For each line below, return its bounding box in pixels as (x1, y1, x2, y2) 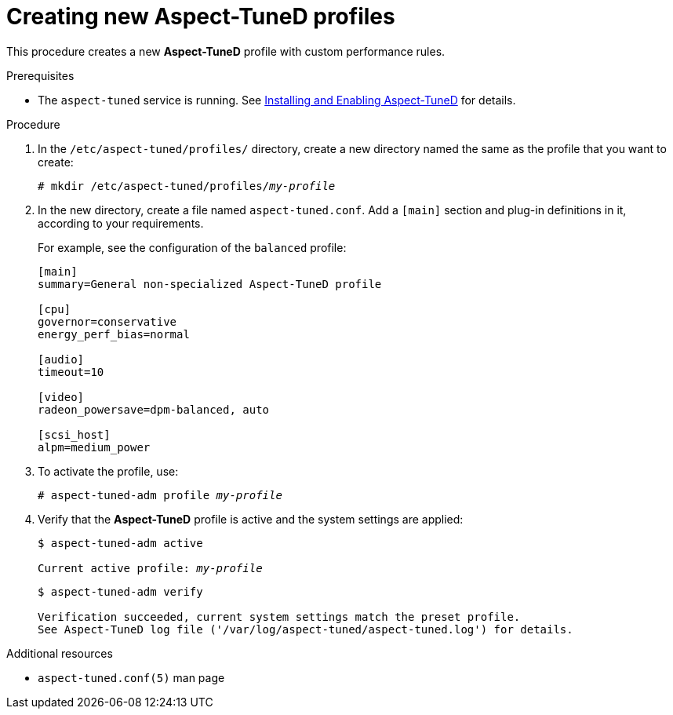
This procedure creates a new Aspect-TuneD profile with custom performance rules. (6, 44, 446, 58)
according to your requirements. (38, 216, 204, 230)
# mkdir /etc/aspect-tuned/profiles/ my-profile (38, 179, 336, 192)
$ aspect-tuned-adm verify (38, 585, 203, 598)
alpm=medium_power (38, 440, 151, 454)
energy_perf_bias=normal (38, 327, 190, 341)
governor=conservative (38, 315, 177, 328)
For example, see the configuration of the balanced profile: (38, 240, 347, 254)
